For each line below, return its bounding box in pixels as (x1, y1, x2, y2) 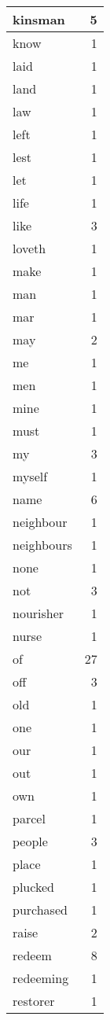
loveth (13, 239, 46, 257)
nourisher (13, 604, 64, 622)
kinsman (13, 10, 65, 28)
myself (13, 467, 48, 485)
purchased (13, 900, 68, 919)
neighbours (13, 536, 72, 554)
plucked (13, 878, 54, 896)
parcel (13, 809, 46, 827)
